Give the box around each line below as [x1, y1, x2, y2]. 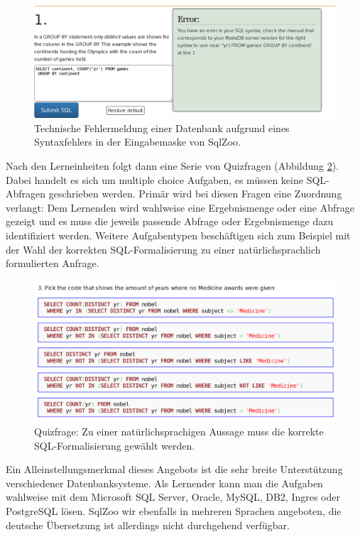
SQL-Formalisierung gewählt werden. [34, 438, 195, 452]
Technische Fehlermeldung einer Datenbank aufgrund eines [34, 120, 290, 135]
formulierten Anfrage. [6, 256, 99, 271]
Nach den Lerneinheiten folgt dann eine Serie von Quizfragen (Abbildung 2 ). [6, 158, 339, 173]
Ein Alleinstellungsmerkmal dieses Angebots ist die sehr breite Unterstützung [6, 462, 343, 477]
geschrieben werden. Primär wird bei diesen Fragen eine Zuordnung [48, 186, 342, 201]
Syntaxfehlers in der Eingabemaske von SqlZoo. [34, 134, 241, 149]
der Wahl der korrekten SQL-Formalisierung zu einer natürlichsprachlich [6, 242, 321, 256]
